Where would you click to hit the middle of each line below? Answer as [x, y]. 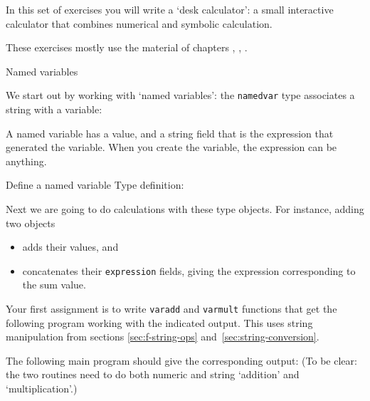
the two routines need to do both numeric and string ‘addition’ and [153, 374]
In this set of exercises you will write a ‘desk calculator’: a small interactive [170, 9]
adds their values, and [70, 247]
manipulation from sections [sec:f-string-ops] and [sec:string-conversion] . [163, 337]
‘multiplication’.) [42, 389]
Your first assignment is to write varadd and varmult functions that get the [171, 309]
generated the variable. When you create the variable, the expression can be [171, 147]
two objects [31, 223]
